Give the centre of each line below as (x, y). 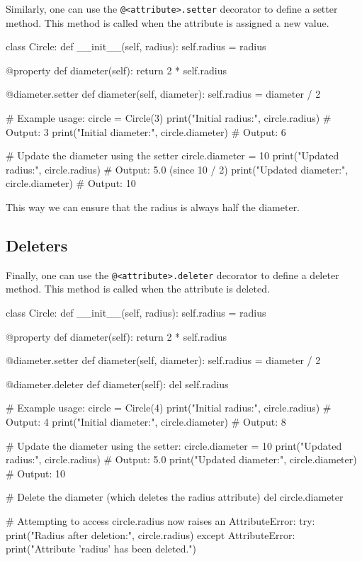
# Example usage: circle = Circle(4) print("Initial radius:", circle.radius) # (169, 408)
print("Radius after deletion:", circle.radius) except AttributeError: (151, 534)
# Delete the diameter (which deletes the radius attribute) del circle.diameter (175, 497)
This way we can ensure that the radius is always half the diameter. (153, 207)
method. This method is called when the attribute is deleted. (138, 289)
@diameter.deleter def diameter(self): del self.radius (117, 384)
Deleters (37, 245)
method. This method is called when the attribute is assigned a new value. (168, 22)
